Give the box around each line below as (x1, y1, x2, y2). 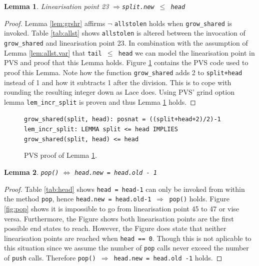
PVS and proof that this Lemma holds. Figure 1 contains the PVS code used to (4, 57, 248, 68)
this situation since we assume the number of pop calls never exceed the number (4, 242, 249, 253)
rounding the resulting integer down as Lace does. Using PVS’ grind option (4, 87, 234, 97)
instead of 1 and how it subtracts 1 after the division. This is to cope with (4, 77, 231, 87)
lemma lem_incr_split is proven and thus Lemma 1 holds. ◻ (4, 96, 196, 107)
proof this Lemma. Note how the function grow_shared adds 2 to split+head (4, 67, 242, 77)
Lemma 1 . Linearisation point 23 (4, 1, 109, 11)
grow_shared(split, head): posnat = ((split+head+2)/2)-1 (24, 116, 221, 123)
